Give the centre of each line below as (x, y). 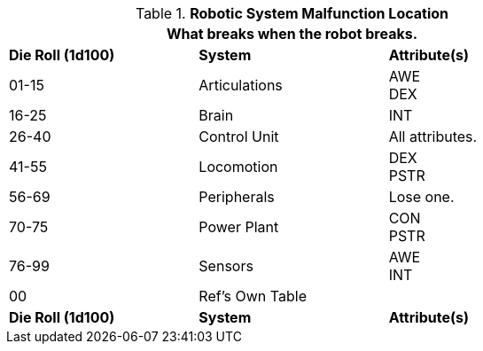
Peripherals (237, 197)
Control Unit (239, 136)
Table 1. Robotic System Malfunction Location (292, 13)
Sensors (226, 266)
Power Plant (239, 227)
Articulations (241, 85)
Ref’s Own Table (253, 296)
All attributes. (433, 136)
